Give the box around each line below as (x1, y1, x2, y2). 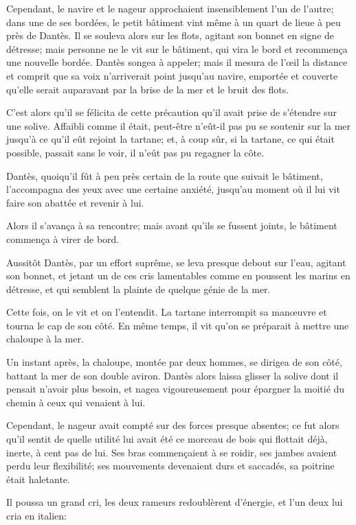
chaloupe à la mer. (6, 331, 84, 346)
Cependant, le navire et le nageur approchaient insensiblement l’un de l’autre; (6, 1, 334, 15)
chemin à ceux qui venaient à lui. (6, 395, 146, 409)
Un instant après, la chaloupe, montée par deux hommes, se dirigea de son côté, (6, 355, 342, 369)
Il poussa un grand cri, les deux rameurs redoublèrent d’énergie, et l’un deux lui (6, 495, 343, 509)
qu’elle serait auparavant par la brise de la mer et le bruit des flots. (6, 82, 289, 96)
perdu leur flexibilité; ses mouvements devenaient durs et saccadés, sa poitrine (6, 458, 335, 473)
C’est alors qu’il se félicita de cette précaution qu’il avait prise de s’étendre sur (6, 105, 337, 119)
